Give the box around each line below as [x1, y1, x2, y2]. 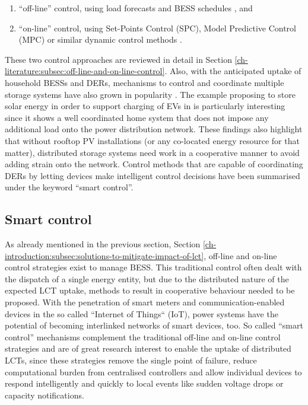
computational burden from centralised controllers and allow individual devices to [5, 365, 302, 378]
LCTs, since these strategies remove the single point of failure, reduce [5, 354, 257, 366]
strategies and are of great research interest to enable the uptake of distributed [5, 342, 291, 355]
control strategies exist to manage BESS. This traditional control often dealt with [5, 261, 302, 273]
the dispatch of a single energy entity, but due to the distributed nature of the [5, 272, 289, 285]
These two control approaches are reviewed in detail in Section [5, 53, 232, 65]
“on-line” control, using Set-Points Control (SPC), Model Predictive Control [18, 21, 297, 34]
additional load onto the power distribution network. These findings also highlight [5, 123, 303, 135]
